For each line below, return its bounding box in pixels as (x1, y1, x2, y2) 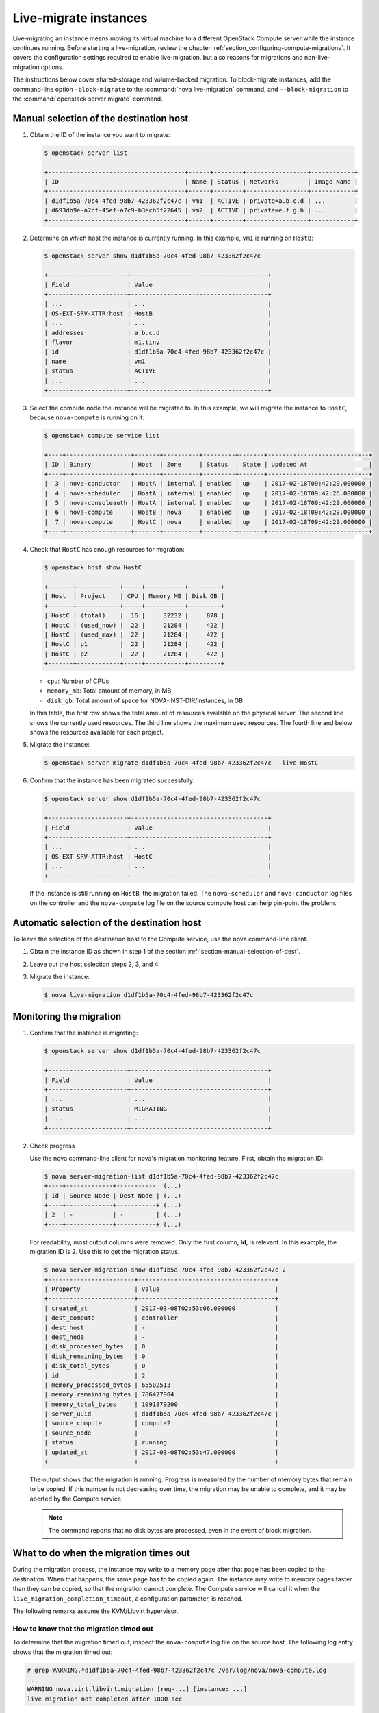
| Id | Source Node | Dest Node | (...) (44, 1192, 181, 1199)
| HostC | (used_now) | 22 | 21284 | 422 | (44, 621, 225, 629)
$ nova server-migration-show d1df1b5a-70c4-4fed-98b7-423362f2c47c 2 (44, 1266, 287, 1274)
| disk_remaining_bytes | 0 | (44, 1352, 279, 1360)
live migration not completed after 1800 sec (27, 1694, 183, 1703)
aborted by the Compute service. (29, 1494, 123, 1503)
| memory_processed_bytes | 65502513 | (44, 1381, 279, 1389)
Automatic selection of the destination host (12, 917, 202, 928)
